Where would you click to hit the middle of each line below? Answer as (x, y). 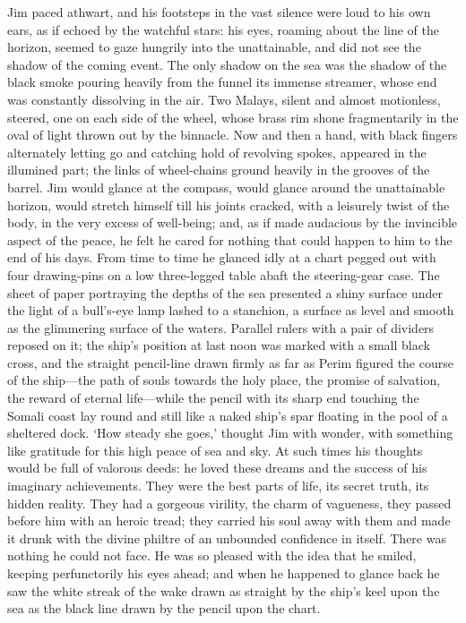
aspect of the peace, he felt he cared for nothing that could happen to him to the (230, 239)
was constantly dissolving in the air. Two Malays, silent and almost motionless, (224, 99)
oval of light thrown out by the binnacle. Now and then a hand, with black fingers (233, 135)
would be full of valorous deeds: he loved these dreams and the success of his (217, 468)
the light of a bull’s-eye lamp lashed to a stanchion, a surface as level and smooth (231, 310)
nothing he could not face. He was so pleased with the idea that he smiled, (212, 555)
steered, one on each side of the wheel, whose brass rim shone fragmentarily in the (233, 117)
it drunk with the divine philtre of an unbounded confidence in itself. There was (227, 538)
